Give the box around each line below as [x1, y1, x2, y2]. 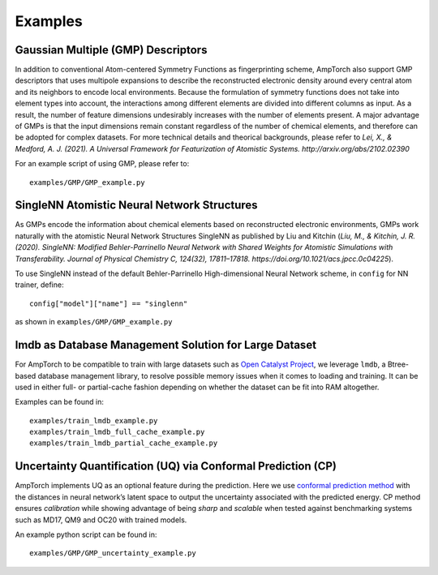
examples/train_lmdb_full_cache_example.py [29, 427, 205, 437]
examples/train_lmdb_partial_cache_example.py [29, 439, 218, 448]
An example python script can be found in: [15, 530, 157, 539]
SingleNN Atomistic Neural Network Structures [15, 199, 259, 212]
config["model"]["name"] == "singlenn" [29, 298, 188, 308]
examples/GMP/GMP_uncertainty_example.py [29, 548, 196, 558]
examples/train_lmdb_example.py [29, 416, 158, 425]
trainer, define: [15, 280, 64, 290]
